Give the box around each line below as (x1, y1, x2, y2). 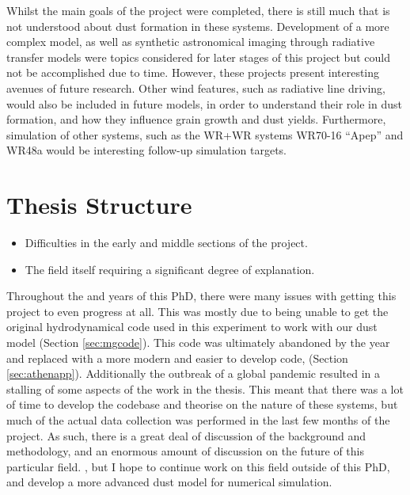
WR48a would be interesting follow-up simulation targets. (6, 142, 287, 158)
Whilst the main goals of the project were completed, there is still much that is (6, 2, 390, 18)
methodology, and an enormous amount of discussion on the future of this (6, 443, 365, 459)
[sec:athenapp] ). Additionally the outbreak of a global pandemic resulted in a (6, 365, 381, 382)
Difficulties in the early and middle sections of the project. (25, 234, 308, 251)
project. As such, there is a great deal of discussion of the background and (6, 427, 366, 444)
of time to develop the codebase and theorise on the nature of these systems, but (6, 396, 398, 413)
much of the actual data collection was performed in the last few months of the (6, 412, 390, 428)
